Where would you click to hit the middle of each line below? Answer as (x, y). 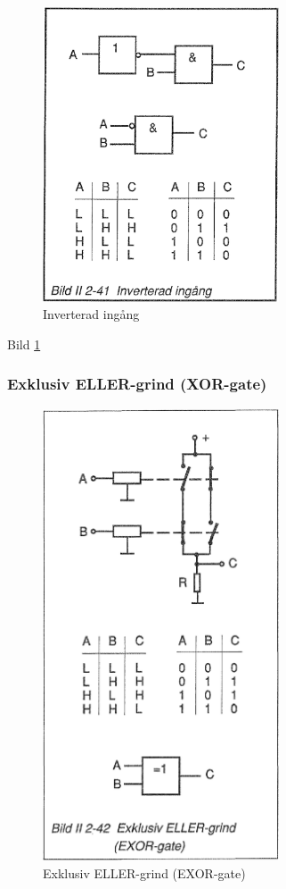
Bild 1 (24, 344)
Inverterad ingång (91, 314)
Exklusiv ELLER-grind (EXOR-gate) (144, 872)
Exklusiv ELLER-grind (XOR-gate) (137, 384)
